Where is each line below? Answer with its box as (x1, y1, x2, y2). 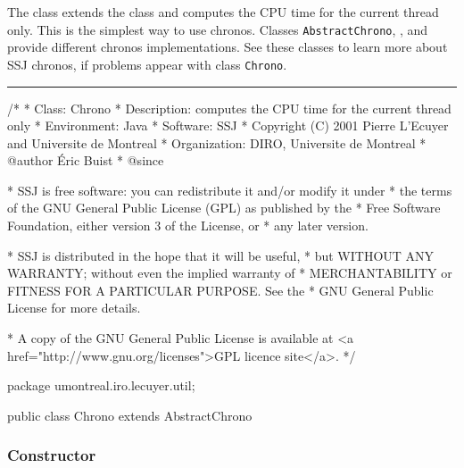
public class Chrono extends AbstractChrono (7, 405, 253, 424)
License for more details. (7, 298, 141, 317)
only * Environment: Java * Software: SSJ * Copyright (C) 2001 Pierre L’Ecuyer (7, 116, 449, 135)
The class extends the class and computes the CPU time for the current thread (7, 3, 439, 21)
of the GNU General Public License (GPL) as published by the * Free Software (7, 198, 441, 217)
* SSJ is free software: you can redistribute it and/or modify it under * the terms (7, 180, 452, 199)
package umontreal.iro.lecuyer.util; (7, 376, 195, 395)
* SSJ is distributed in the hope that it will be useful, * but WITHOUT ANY (7, 246, 435, 264)
